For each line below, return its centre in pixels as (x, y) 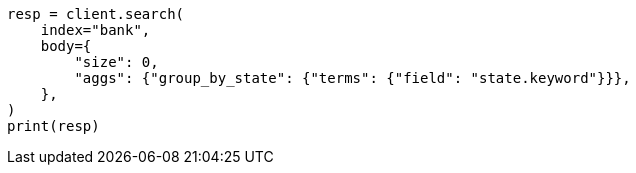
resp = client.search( (96, 14)
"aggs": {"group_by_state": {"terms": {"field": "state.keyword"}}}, (352, 78)
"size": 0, (116, 62)
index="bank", (95, 30)
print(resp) (53, 126)
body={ (66, 46)
